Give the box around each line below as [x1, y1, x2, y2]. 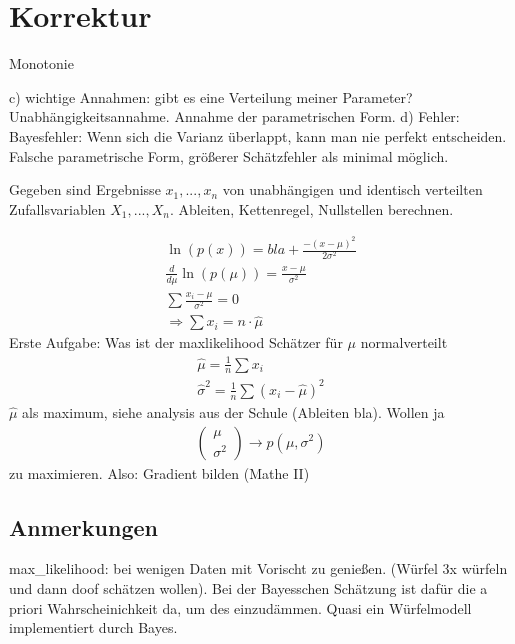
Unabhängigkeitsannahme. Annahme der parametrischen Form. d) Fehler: [9, 106, 460, 127]
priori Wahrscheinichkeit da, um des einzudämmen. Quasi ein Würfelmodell [9, 597, 472, 618]
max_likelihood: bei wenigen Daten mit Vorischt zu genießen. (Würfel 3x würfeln [9, 558, 508, 579]
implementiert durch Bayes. [9, 617, 178, 638]
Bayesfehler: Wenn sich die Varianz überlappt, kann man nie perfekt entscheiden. [9, 125, 507, 146]
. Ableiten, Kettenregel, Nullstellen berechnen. [169, 198, 454, 219]
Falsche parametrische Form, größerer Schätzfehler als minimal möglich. [9, 145, 449, 166]
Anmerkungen [9, 511, 158, 542]
